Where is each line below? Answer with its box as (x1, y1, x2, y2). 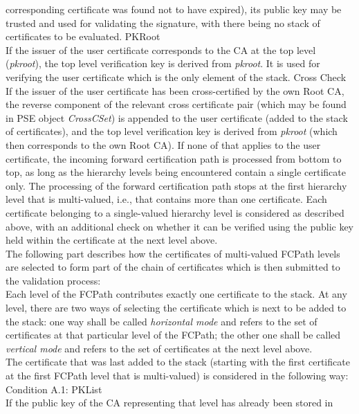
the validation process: (6, 273, 101, 287)
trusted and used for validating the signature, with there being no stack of (6, 15, 320, 30)
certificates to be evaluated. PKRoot (6, 29, 160, 44)
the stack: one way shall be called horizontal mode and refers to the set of (6, 314, 317, 328)
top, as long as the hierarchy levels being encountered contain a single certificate (6, 165, 346, 179)
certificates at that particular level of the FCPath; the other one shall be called (6, 327, 341, 342)
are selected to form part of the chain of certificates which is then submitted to (6, 260, 340, 274)
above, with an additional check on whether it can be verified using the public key (6, 219, 354, 233)
